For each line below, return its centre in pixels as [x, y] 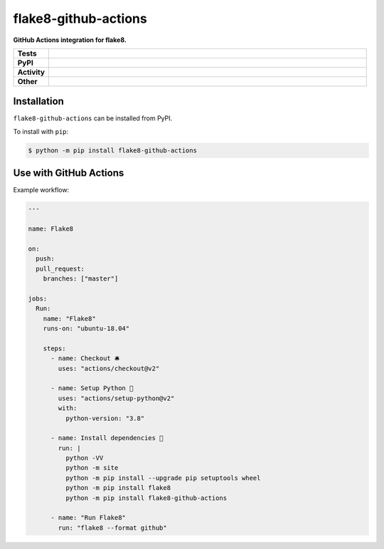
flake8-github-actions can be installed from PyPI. [93, 118]
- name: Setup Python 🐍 [92, 388]
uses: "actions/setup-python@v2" [116, 398]
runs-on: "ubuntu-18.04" [86, 329]
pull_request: [60, 268]
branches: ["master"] [81, 279]
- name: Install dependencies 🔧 [107, 438]
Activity [31, 72]
